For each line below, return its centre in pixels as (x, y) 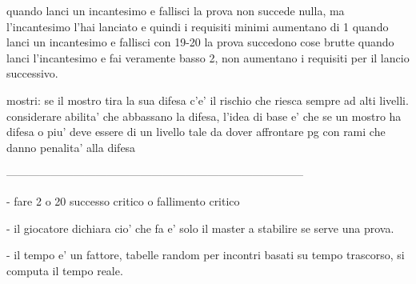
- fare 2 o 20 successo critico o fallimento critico (123, 200)
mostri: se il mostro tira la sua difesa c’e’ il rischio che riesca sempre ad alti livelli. (208, 100)
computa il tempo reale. (65, 270)
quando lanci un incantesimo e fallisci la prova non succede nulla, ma (176, 10)
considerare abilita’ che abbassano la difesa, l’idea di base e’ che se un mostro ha (204, 116)
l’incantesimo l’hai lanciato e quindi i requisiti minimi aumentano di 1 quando (198, 26)
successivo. (32, 73)
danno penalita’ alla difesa (71, 147)
